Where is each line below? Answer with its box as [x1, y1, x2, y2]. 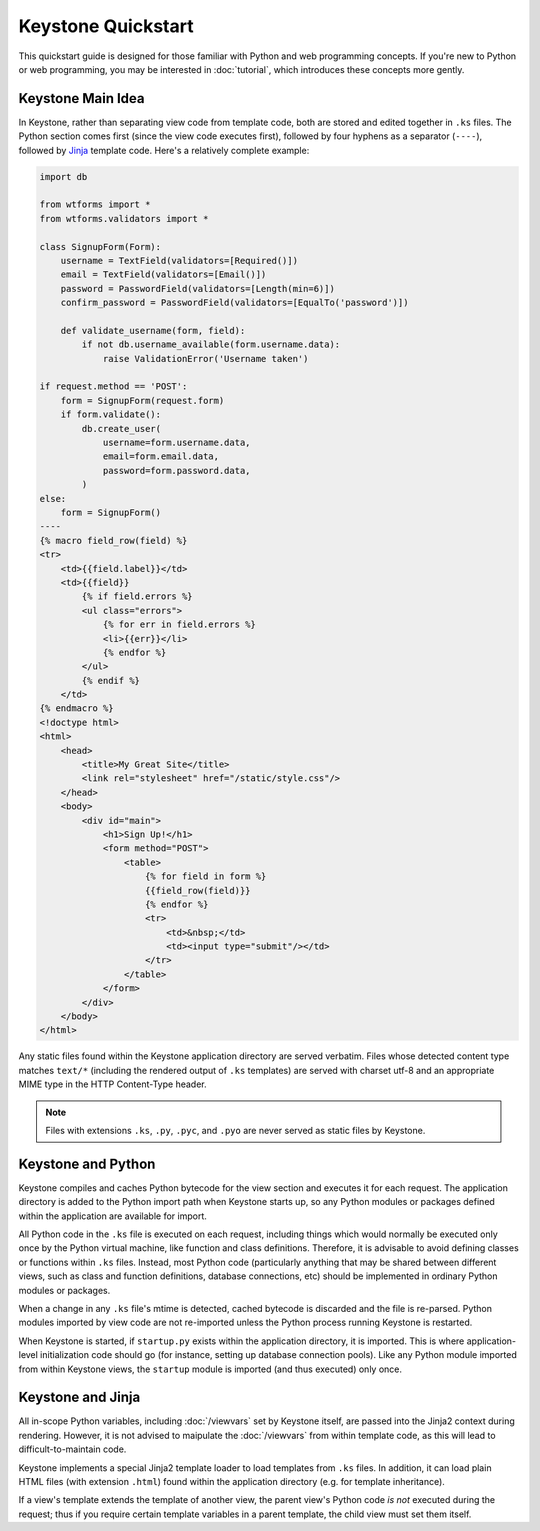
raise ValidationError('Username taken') [102, 353, 309, 364]
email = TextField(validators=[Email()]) [60, 269, 267, 280]
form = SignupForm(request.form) [60, 395, 225, 406]
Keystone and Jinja [18, 1389, 141, 1406]
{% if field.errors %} [81, 591, 194, 602]
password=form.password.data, [102, 465, 251, 476]
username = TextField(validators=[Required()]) [60, 255, 299, 266]
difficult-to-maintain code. [18, 1443, 127, 1455]
